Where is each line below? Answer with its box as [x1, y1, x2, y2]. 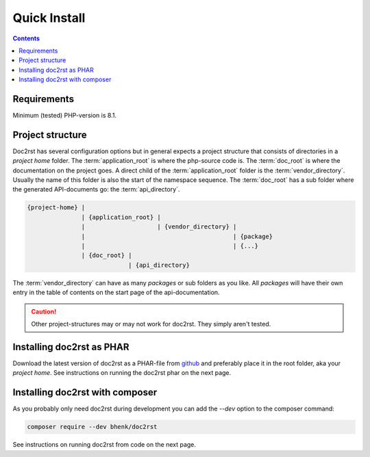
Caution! [31, 307, 57, 315]
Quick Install [12, 10, 86, 25]
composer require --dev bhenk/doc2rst [27, 423, 158, 431]
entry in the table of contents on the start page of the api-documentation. [12, 288, 220, 297]
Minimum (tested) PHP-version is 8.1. [12, 112, 116, 120]
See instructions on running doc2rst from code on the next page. [12, 441, 197, 449]
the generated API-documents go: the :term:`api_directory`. [12, 185, 180, 194]
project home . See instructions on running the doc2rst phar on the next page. [12, 369, 232, 377]
